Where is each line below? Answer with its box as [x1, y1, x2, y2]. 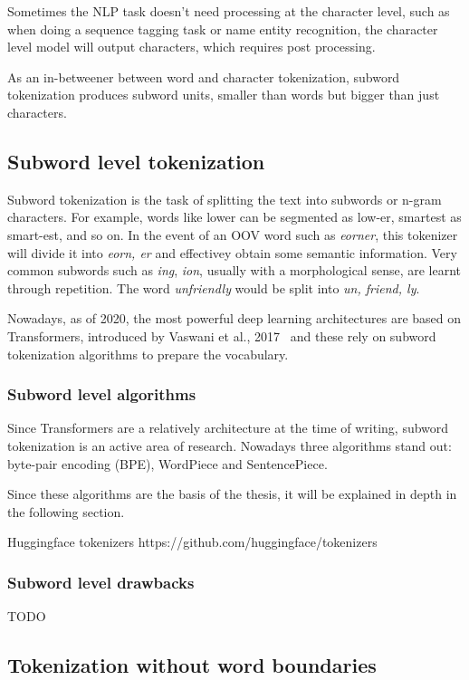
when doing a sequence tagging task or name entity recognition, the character [7, 19, 438, 38]
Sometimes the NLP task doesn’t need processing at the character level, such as [7, 2, 450, 20]
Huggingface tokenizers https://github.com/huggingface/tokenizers [7, 532, 378, 551]
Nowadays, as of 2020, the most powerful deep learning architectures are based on [7, 309, 462, 328]
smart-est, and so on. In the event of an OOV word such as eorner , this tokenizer [7, 225, 458, 244]
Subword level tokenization [7, 147, 265, 175]
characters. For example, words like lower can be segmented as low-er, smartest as [7, 207, 462, 226]
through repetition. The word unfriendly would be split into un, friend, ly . [7, 278, 420, 297]
